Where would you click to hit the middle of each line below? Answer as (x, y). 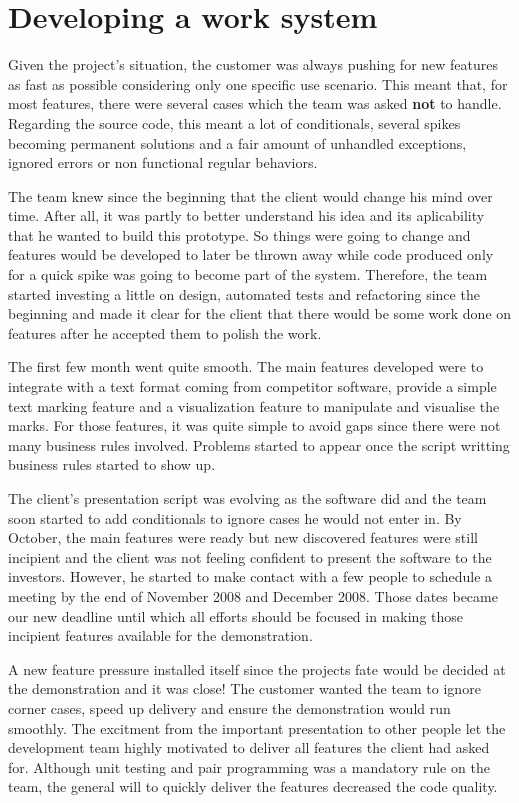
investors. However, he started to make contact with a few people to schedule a (250, 576)
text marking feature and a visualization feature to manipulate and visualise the (254, 405)
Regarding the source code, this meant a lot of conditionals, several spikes (234, 122)
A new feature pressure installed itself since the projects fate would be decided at (257, 668)
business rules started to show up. (112, 464)
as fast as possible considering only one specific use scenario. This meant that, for (258, 83)
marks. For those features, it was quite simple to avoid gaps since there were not (254, 425)
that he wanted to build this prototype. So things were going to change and (239, 234)
